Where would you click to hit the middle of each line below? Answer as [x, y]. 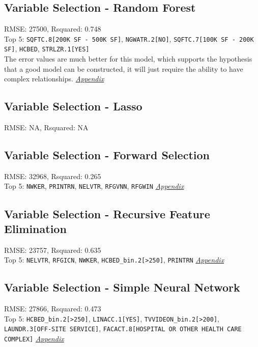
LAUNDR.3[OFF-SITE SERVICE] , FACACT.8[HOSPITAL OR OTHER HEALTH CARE [123, 328]
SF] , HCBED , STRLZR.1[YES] [47, 49]
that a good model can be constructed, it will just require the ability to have [124, 68]
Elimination [35, 228]
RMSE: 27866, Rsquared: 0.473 [53, 309]
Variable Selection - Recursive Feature [107, 213]
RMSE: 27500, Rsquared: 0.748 [53, 29]
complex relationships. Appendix [54, 79]
